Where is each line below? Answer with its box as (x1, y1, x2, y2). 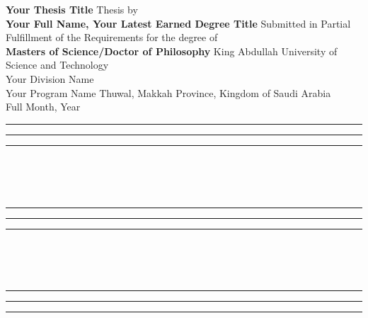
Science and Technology (6, 57, 109, 72)
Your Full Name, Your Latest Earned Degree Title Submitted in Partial (6, 16, 351, 30)
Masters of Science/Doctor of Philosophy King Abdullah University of (6, 43, 338, 58)
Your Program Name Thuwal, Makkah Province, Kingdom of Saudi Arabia (6, 85, 331, 100)
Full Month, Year (6, 99, 81, 114)
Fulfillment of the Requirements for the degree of (6, 30, 218, 45)
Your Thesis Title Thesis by (6, 2, 138, 16)
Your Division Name (6, 71, 94, 86)
